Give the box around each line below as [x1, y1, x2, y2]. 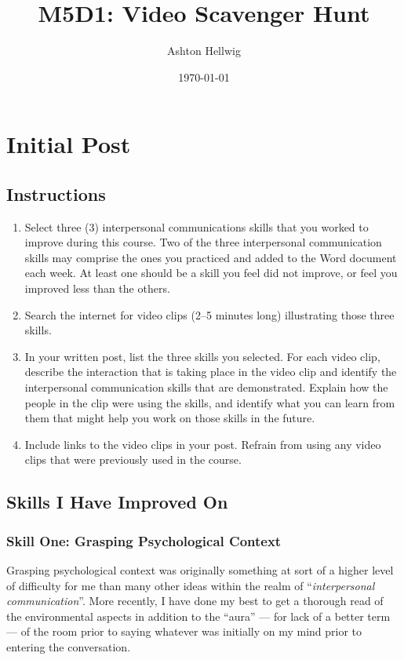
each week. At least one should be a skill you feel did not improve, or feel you [24, 264, 398, 281]
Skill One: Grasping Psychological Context [6, 531, 282, 550]
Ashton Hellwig [167, 42, 241, 59]
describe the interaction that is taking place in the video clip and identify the [24, 363, 397, 380]
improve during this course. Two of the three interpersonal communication [24, 234, 382, 250]
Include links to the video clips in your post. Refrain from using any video [24, 436, 381, 452]
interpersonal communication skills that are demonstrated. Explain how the [24, 379, 388, 396]
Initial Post [6, 128, 131, 160]
